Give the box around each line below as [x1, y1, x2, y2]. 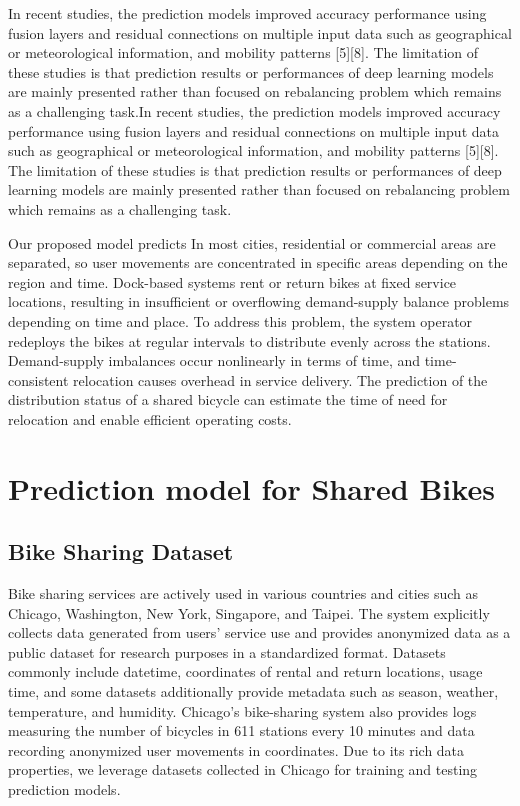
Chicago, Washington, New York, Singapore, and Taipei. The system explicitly [8, 602, 490, 623]
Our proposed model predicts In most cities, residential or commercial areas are [8, 232, 496, 253]
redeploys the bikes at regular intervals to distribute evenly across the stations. [8, 330, 491, 351]
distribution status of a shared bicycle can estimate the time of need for [8, 389, 448, 410]
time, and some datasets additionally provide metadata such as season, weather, [8, 681, 499, 702]
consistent [8, 369, 69, 390]
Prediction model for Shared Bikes [8, 467, 495, 508]
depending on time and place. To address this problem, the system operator [8, 310, 473, 331]
